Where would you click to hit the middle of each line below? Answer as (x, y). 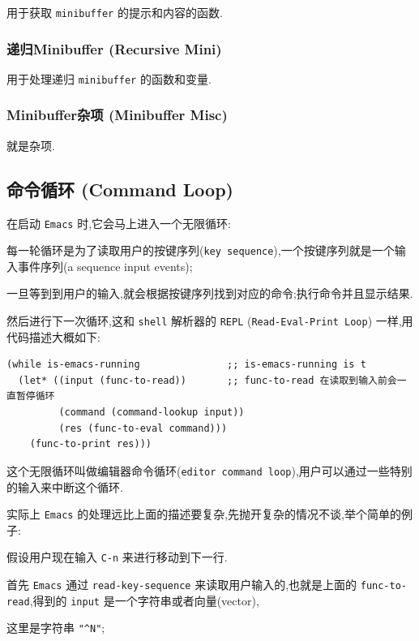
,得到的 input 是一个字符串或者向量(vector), (144, 600)
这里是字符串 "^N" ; (56, 628)
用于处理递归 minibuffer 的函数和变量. (109, 78)
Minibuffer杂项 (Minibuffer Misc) (117, 115)
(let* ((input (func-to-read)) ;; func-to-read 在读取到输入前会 (207, 380)
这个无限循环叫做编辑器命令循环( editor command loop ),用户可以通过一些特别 (209, 470)
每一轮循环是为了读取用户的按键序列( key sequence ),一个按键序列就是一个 (201, 250)
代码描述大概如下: (53, 336)
